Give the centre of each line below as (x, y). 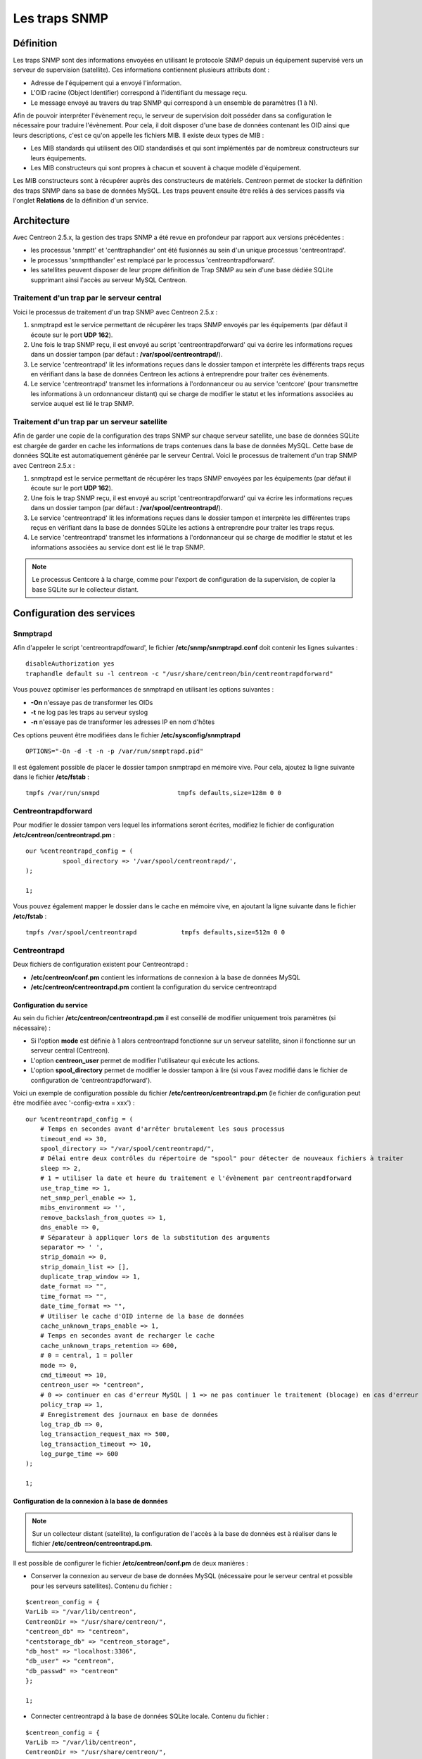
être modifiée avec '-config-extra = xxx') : (74, 1103)
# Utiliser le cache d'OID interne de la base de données (142, 1316)
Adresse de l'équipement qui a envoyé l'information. (106, 83)
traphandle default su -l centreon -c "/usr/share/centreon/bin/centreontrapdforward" (179, 673)
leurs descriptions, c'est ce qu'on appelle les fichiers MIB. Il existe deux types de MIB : (139, 135)
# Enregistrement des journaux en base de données (129, 1415)
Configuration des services (74, 613)
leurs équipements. (59, 158)
